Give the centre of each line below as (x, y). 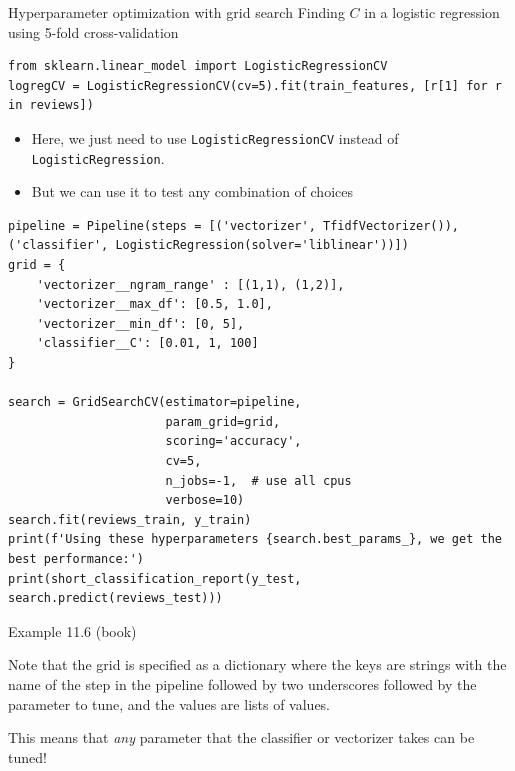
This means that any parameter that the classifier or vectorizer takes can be (241, 737)
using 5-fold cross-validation (93, 31)
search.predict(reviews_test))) (115, 598)
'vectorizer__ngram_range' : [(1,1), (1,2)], (190, 284)
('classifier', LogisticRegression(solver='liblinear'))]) (208, 245)
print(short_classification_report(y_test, (155, 578)
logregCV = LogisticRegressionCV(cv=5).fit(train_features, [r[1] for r (255, 85)
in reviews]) (51, 105)
